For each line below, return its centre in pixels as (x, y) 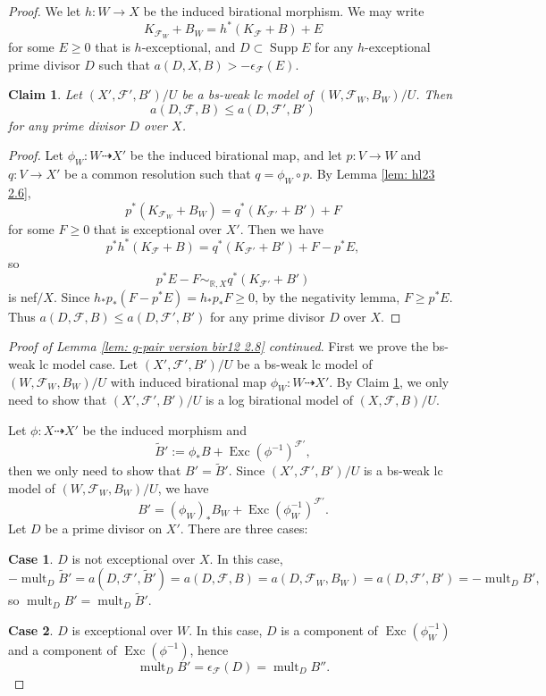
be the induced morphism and (164, 429)
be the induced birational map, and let (236, 155)
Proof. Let (36, 155)
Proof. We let (45, 11)
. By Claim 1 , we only (389, 381)
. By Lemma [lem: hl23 (372, 174)
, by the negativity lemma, (328, 296)
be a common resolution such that (158, 174)
